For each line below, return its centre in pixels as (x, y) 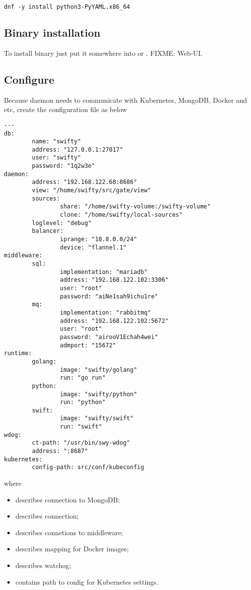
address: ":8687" (60, 451)
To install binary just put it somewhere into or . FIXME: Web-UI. (103, 53)
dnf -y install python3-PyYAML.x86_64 (67, 7)
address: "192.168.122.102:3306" (114, 280)
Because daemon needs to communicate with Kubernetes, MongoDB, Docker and (125, 100)
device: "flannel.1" (93, 247)
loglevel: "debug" (62, 223)
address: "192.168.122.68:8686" (85, 182)
